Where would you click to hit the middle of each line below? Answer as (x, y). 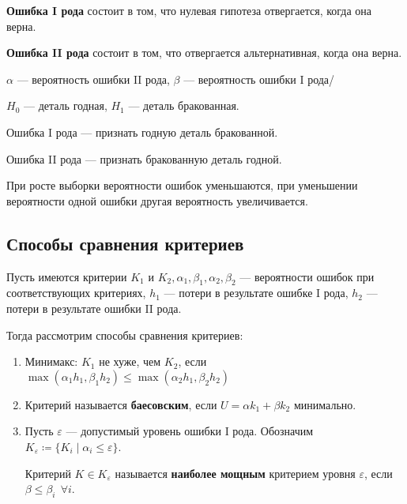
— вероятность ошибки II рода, (93, 79)
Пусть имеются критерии (67, 276)
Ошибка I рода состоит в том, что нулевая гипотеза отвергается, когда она (189, 10)
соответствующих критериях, (76, 293)
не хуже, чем (130, 361)
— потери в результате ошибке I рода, (256, 293)
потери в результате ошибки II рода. (94, 308)
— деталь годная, (65, 105)
